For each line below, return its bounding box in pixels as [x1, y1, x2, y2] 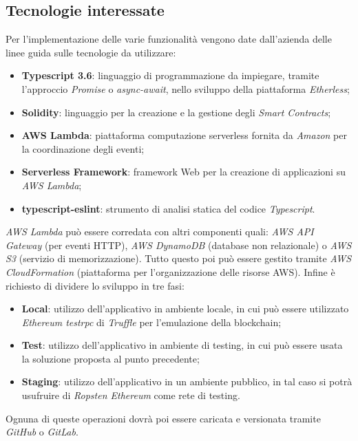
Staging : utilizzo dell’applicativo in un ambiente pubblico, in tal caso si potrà [21, 374, 352, 389]
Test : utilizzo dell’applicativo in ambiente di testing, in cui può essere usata [21, 338, 343, 352]
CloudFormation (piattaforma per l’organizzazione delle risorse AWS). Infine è [6, 264, 335, 279]
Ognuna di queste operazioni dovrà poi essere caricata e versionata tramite [6, 411, 321, 425]
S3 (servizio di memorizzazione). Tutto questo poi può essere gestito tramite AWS [6, 251, 352, 266]
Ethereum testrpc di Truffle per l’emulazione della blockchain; [21, 314, 282, 329]
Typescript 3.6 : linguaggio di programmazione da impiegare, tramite [21, 68, 319, 83]
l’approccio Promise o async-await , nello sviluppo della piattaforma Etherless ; [21, 81, 350, 96]
